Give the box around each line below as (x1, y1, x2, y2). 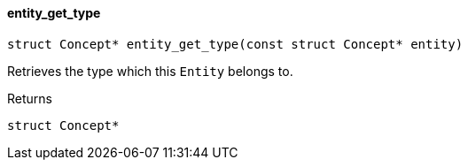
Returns (7, 90, 52, 106)
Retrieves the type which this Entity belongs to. (7, 63, 293, 79)
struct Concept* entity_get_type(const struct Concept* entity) (7, 36, 464, 51)
